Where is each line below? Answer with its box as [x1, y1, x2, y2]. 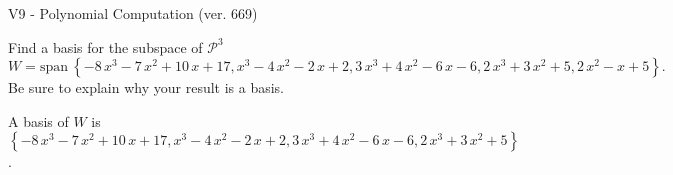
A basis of [8, 110, 69, 131]
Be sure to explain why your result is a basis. [8, 77, 285, 98]
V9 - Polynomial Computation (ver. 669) [8, 3, 258, 23]
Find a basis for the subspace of [8, 36, 203, 57]
